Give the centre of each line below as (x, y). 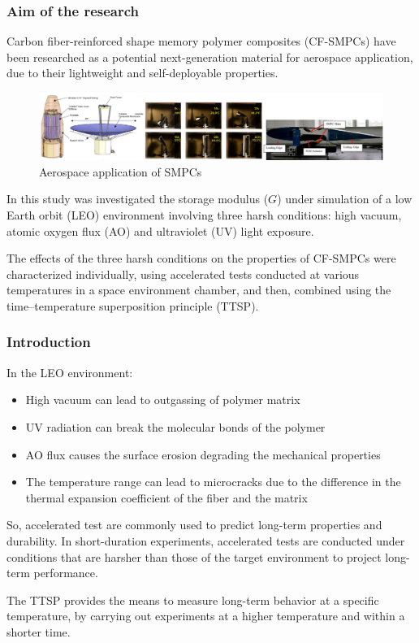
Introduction (49, 342)
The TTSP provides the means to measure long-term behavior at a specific (193, 600)
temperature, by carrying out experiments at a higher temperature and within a (206, 616)
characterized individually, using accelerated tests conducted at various (183, 274)
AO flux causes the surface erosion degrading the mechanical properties (203, 454)
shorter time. (39, 631)
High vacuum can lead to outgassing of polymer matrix (163, 400)
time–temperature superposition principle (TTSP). (133, 305)
